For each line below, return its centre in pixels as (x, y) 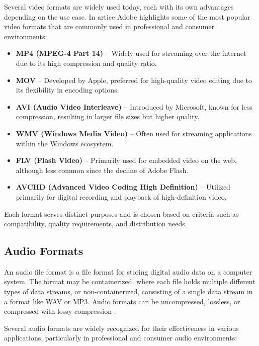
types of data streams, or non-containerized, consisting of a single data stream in (128, 291)
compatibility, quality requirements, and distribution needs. (96, 224)
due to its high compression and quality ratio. (86, 63)
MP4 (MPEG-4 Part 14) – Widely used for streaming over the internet (131, 53)
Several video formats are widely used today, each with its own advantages (119, 7)
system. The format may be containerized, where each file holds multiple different (130, 281)
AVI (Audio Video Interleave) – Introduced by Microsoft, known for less (134, 106)
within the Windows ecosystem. (65, 143)
